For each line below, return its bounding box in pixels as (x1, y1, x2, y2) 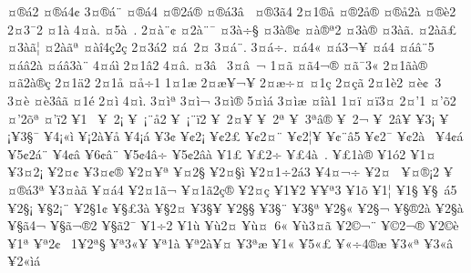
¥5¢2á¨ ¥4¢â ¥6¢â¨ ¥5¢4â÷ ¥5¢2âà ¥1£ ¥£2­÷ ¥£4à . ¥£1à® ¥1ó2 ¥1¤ (7, 144, 436, 163)
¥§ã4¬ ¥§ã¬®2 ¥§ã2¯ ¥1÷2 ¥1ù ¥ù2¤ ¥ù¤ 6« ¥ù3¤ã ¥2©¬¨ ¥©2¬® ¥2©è (7, 216, 459, 235)
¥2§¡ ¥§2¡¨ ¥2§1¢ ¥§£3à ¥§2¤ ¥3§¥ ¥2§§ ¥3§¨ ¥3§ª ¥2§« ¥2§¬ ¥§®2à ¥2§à (7, 197, 464, 217)
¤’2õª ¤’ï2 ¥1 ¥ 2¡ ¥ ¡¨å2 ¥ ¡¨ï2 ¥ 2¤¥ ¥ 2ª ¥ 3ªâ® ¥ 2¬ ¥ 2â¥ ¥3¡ (7, 108, 435, 127)
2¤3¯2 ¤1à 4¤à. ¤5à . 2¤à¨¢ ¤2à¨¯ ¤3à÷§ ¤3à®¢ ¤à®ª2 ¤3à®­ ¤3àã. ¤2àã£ (7, 19, 457, 38)
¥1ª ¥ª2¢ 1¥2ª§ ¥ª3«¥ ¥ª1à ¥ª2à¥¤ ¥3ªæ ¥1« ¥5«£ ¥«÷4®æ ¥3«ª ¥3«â (7, 233, 454, 252)
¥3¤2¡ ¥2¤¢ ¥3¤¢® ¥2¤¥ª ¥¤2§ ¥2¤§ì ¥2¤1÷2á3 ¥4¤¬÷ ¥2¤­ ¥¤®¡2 (7, 162, 440, 181)
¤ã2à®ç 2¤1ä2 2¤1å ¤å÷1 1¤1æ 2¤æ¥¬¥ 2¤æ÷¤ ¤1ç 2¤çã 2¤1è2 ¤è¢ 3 (7, 73, 442, 92)
